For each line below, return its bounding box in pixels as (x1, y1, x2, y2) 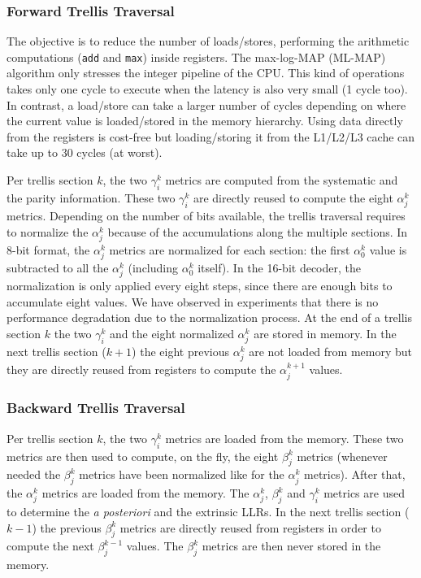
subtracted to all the (7, 259, 109, 276)
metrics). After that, (304, 466, 406, 483)
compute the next (7, 537, 94, 554)
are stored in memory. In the (254, 324, 397, 341)
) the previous (32, 519, 102, 536)
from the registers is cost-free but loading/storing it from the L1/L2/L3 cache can (7, 128, 415, 145)
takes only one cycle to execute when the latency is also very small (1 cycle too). (7, 80, 408, 98)
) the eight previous (132, 342, 230, 359)
